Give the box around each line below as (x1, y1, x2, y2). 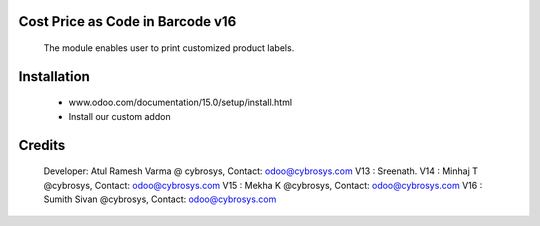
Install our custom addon (68, 110, 171, 122)
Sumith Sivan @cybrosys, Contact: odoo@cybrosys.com (43, 193, 277, 205)
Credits (18, 136, 66, 154)
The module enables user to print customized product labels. (43, 42, 295, 54)
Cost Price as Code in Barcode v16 (18, 13, 237, 30)
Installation (18, 68, 90, 85)
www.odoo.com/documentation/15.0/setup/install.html (68, 96, 293, 109)
